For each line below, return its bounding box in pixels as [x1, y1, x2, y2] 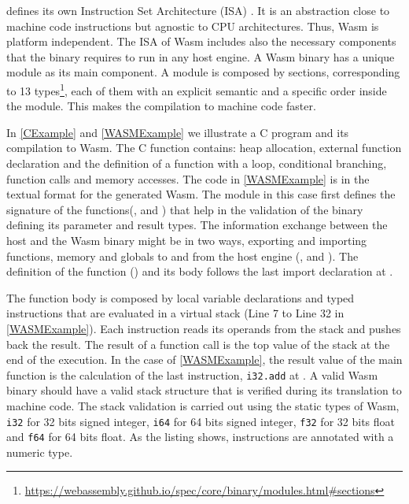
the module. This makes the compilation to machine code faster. [6, 98, 316, 114]
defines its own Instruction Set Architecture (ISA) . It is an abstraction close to [6, 2, 390, 18]
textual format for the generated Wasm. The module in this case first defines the [6, 186, 396, 202]
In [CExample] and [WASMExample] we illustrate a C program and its [6, 124, 349, 140]
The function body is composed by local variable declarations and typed [6, 289, 355, 306]
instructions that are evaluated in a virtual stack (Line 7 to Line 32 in [6, 305, 345, 321]
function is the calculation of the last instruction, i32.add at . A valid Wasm [6, 366, 378, 383]
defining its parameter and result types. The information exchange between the [6, 217, 388, 233]
